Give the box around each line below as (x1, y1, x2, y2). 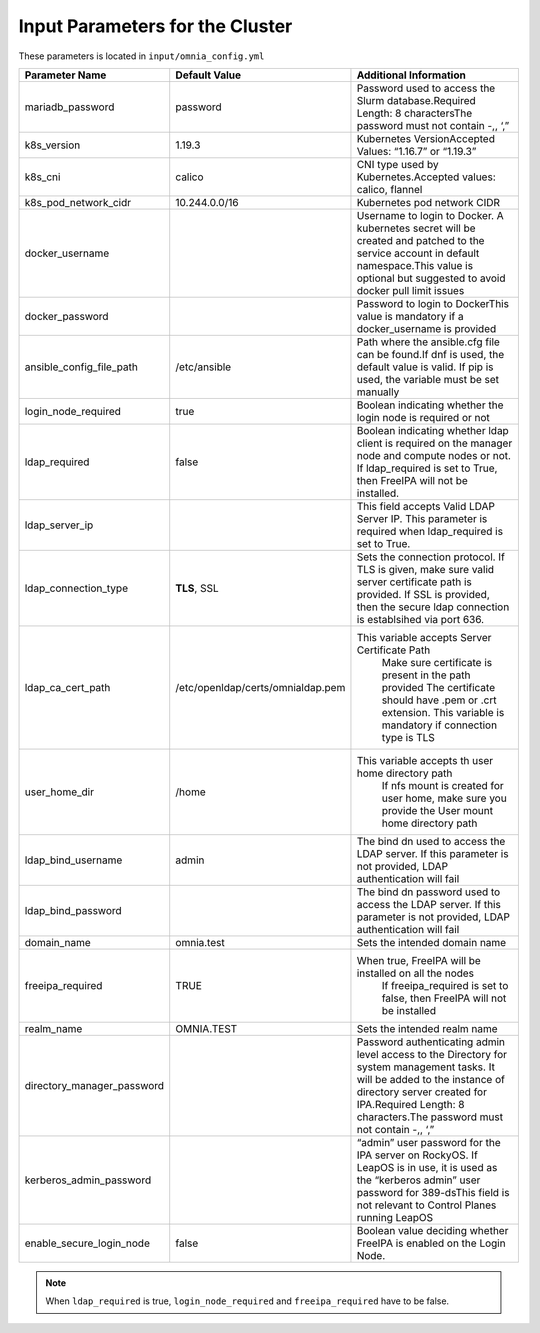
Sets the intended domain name (356, 935, 507, 949)
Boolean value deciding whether (356, 1223, 509, 1237)
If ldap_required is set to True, (356, 461, 498, 475)
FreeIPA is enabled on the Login (356, 1236, 506, 1250)
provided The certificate (381, 680, 495, 694)
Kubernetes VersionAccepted (356, 131, 495, 145)
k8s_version (24, 138, 81, 152)
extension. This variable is (381, 705, 505, 719)
